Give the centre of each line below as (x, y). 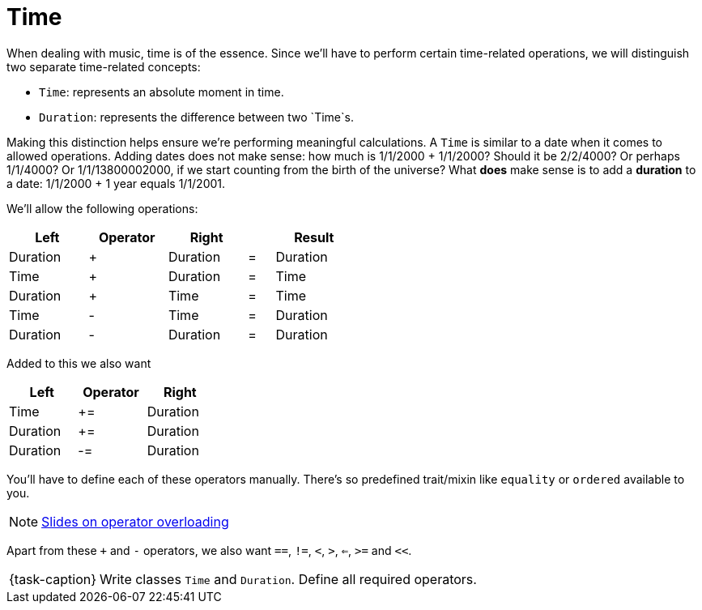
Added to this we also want (79, 363)
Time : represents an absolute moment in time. (162, 92)
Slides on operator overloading (135, 521)
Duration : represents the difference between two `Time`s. (196, 117)
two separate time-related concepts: (104, 66)
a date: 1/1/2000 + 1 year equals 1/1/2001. (116, 183)
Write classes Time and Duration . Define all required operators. (288, 579)
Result (314, 237)
